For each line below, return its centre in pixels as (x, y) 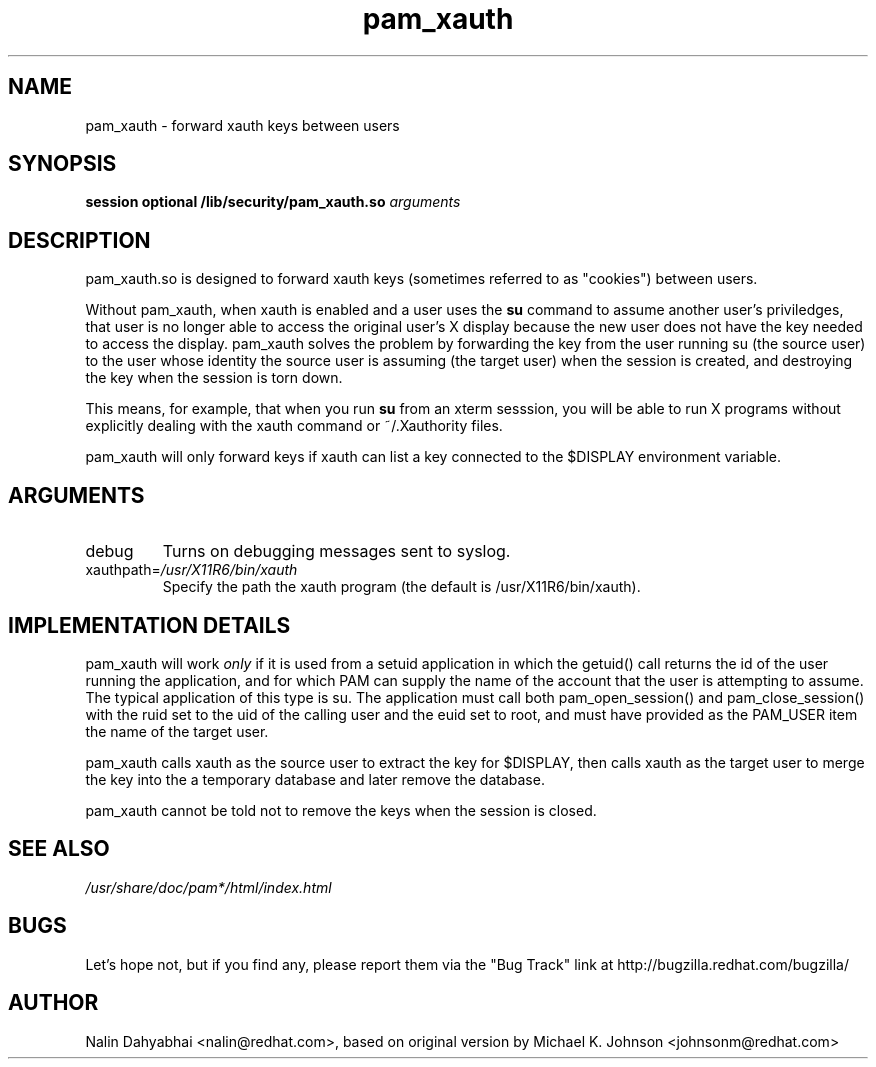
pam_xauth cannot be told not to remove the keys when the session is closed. (341, 810)
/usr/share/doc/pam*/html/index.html (208, 887)
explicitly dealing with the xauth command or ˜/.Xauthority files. (294, 426)
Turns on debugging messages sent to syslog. (336, 551)
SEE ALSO (59, 849)
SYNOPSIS (62, 164)
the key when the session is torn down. (214, 378)
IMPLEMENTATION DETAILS (149, 625)
